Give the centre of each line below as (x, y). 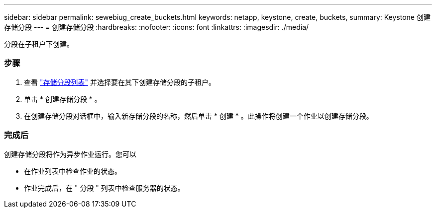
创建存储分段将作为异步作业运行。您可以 (70, 154)
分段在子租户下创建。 (39, 44)
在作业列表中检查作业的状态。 (73, 171)
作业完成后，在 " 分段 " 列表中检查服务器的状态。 (104, 188)
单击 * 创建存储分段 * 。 (63, 99)
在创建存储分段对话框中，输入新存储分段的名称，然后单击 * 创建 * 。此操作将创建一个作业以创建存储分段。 (199, 116)
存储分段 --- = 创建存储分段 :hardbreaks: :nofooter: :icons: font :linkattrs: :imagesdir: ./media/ (157, 27)
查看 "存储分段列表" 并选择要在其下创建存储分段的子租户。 (120, 82)
